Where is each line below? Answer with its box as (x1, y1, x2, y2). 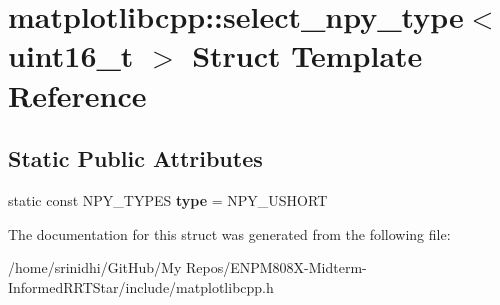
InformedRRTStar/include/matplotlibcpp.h (8, 276, 274, 297)
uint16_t (8, 35, 134, 76)
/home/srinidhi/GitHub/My (8, 257, 182, 278)
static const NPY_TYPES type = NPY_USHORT (8, 189, 328, 210)
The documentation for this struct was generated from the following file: (8, 223, 451, 244)
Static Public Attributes (8, 143, 263, 174)
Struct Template (192, 35, 423, 76)
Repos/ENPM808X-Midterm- (185, 257, 367, 278)
